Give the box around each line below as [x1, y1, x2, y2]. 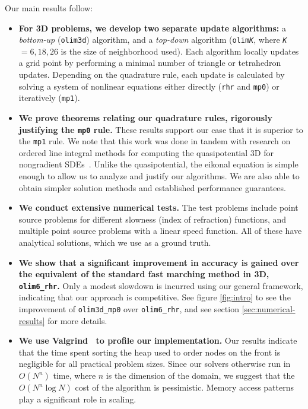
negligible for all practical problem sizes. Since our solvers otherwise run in [18, 357, 291, 370]
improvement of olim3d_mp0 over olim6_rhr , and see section [18, 303, 239, 315]
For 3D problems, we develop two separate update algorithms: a [18, 21, 287, 34]
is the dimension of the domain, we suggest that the [106, 369, 295, 382]
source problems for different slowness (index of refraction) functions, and [18, 213, 287, 225]
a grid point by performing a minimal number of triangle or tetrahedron [18, 56, 281, 69]
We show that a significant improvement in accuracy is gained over [18, 256, 299, 268]
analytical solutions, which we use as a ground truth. [18, 236, 211, 248]
